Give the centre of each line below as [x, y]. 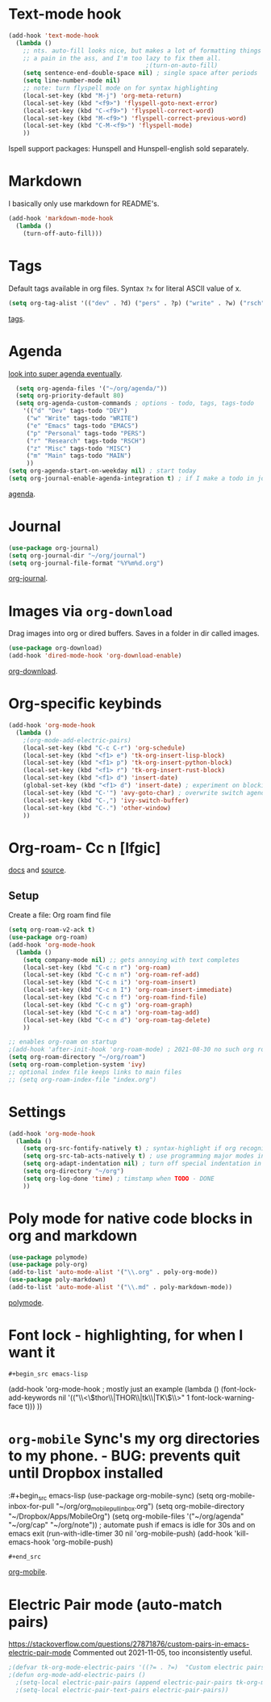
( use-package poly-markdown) [57, 1280]
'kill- [242, 1534]
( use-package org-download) [56, 648]
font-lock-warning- [223, 1397]
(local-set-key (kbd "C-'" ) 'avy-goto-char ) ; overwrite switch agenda [146, 792]
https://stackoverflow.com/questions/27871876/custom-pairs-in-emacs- [129, 1644]
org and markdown [73, 1236]
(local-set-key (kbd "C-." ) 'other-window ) [97, 808]
